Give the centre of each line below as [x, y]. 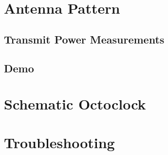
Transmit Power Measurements [84, 39]
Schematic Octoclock [75, 104]
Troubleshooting [59, 142]
